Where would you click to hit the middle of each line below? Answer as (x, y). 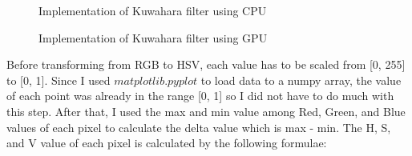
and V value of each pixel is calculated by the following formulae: (167, 143)
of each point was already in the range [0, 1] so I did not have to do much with (200, 96)
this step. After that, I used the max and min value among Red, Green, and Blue (206, 111)
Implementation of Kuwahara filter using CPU (153, 10)
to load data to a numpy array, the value (301, 80)
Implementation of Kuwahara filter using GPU (153, 37)
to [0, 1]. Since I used (59, 80)
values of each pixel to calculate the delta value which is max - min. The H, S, (199, 127)
